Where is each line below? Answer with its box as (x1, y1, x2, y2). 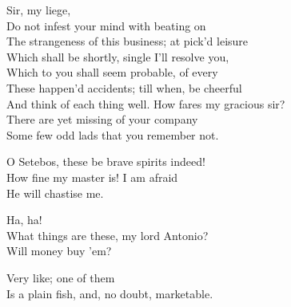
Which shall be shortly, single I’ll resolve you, (6, 48, 229, 65)
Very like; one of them (6, 269, 115, 285)
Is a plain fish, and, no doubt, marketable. (6, 285, 213, 301)
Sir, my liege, (6, 2, 71, 18)
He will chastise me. (6, 184, 104, 201)
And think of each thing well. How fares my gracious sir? (6, 95, 285, 112)
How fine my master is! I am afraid (6, 168, 178, 185)
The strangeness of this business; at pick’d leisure (6, 33, 249, 49)
